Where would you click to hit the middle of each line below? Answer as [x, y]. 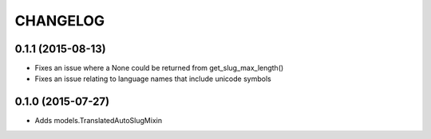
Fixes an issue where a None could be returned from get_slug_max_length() [159, 68]
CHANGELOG [60, 21]
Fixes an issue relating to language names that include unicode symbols [153, 79]
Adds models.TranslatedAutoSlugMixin [99, 121]
